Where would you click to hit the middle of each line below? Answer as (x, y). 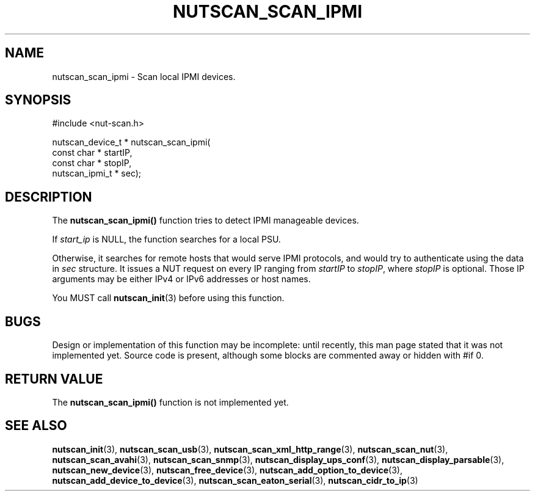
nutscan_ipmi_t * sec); (97, 173)
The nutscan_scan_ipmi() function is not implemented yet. (170, 402)
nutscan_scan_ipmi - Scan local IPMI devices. (144, 76)
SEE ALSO (36, 426)
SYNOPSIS (38, 100)
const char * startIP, (92, 153)
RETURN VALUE (54, 379)
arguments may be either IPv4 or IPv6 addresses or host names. (181, 279)
